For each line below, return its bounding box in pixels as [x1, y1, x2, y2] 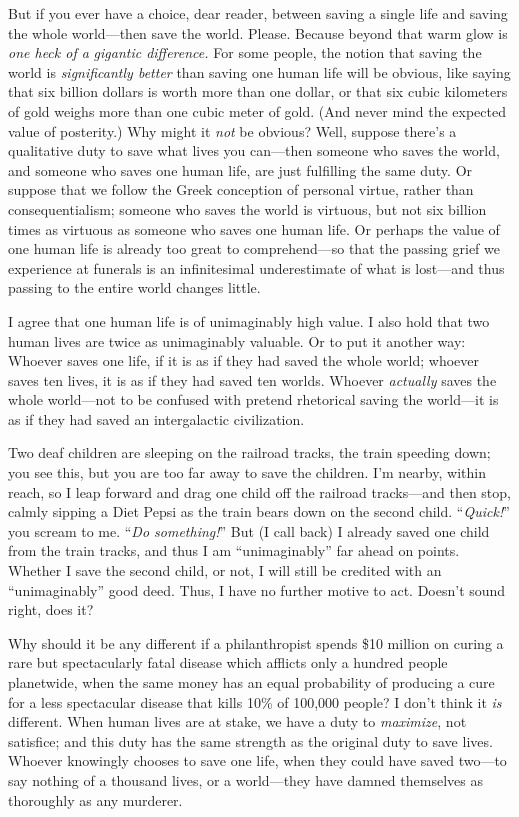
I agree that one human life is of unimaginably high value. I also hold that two [8, 310, 490, 331]
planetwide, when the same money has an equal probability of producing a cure [8, 672, 495, 692]
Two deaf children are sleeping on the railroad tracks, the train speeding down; [8, 442, 491, 463]
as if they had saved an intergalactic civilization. [8, 408, 305, 429]
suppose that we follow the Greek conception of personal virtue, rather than [8, 179, 474, 200]
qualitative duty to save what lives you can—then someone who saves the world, [8, 140, 500, 161]
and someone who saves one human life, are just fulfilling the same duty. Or [8, 159, 473, 180]
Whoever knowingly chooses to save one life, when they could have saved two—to [8, 750, 507, 771]
